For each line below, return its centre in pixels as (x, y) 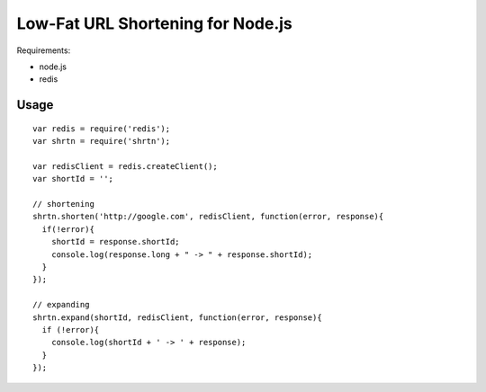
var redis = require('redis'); (102, 129)
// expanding (61, 305)
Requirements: (44, 50)
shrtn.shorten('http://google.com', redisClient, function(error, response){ (208, 217)
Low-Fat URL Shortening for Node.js (154, 23)
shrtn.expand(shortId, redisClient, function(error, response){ (178, 317)
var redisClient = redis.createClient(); (125, 166)
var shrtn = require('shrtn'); (102, 141)
